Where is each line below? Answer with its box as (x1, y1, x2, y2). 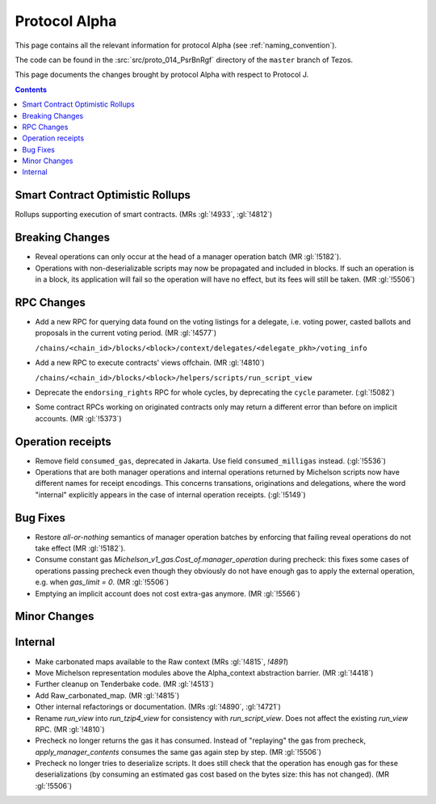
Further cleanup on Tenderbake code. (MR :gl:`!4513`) (35, 679, 214, 689)
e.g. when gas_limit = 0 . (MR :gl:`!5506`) (35, 577, 170, 587)
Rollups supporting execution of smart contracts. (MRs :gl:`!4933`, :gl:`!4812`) (15, 210, 273, 220)
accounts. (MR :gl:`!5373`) (35, 413, 122, 423)
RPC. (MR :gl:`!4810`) (35, 724, 105, 734)
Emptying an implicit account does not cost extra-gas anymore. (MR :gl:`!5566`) (35, 588, 300, 598)
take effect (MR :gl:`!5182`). (35, 543, 126, 553)
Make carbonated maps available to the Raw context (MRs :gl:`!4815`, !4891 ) (35, 656, 289, 666)
